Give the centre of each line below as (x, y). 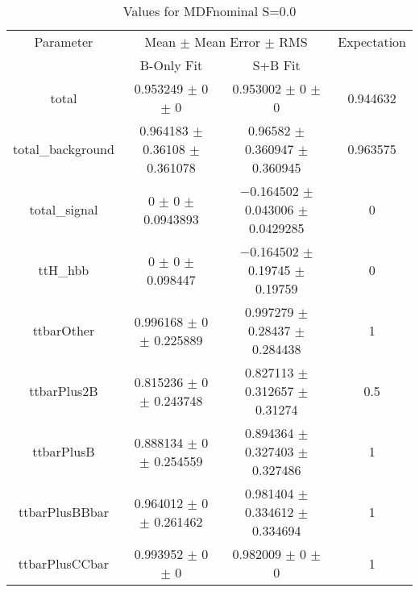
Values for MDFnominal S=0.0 (209, 11)
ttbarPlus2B (64, 391)
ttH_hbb (64, 270)
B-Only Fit (171, 65)
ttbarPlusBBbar (63, 512)
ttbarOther (64, 330)
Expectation (372, 42)
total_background (64, 149)
